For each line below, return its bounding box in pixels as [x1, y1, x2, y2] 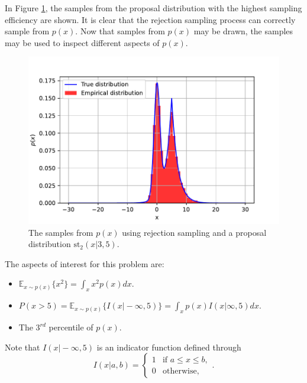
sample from [5, 25, 50, 37]
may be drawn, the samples [193, 25, 293, 37]
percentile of [49, 321, 93, 333]
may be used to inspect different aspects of [5, 36, 160, 48]
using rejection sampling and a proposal [122, 226, 267, 238]
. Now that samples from [75, 25, 165, 37]
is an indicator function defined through [96, 340, 241, 353]
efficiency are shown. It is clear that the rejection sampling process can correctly [5, 13, 296, 25]
